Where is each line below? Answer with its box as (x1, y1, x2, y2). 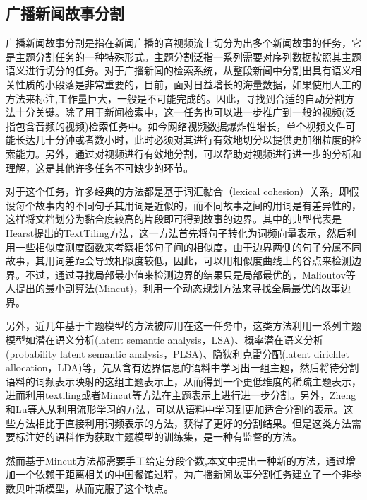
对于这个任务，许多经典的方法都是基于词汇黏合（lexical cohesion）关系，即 (6, 184, 349, 199)
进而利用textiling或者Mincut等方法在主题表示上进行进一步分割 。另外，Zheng (6, 388, 356, 402)
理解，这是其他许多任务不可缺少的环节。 (6, 160, 193, 175)
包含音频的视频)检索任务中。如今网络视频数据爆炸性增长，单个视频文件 (15, 118, 346, 133)
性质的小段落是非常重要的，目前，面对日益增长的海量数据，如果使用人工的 (15, 76, 361, 91)
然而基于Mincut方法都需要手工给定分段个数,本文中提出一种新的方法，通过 (6, 453, 346, 467)
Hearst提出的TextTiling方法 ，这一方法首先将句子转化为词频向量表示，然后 (6, 225, 347, 240)
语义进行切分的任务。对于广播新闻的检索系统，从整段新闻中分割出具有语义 (6, 63, 351, 78)
